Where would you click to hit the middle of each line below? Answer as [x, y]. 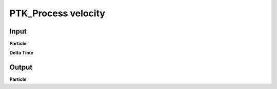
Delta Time [21, 53]
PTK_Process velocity [57, 13]
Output [21, 67]
